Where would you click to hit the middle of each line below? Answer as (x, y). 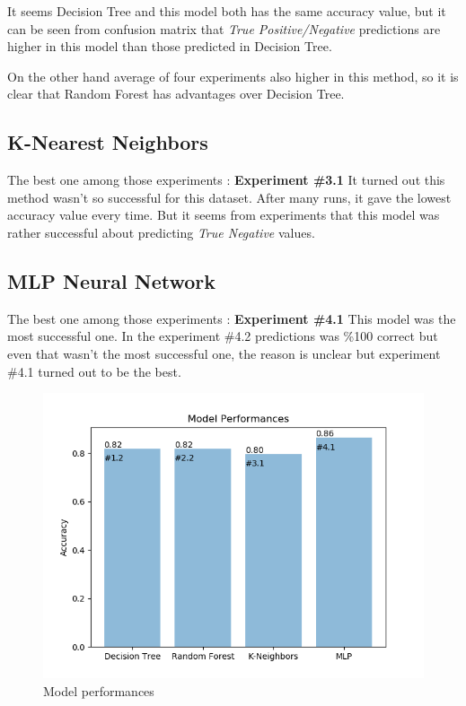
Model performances (99, 690)
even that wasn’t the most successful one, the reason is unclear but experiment (224, 353)
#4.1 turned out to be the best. (94, 371)
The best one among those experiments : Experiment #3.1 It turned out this (226, 180)
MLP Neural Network (112, 280)
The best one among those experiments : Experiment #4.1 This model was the (232, 318)
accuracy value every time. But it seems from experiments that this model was (224, 215)
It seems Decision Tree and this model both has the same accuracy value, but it (227, 11)
